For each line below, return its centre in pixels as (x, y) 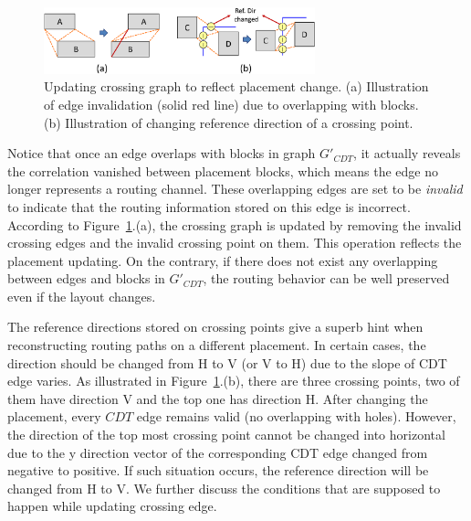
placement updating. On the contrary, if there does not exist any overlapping (223, 260)
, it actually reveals (407, 153)
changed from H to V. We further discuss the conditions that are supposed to (224, 488)
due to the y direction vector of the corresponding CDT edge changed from (218, 452)
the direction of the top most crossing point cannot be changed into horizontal (226, 435)
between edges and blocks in (86, 278)
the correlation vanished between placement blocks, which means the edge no (223, 170)
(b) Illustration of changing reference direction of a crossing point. (229, 122)
